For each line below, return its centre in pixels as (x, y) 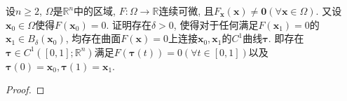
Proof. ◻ (25, 89)
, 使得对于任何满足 (216, 24)
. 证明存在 (129, 24)
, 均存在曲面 (93, 38)
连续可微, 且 (186, 11)
